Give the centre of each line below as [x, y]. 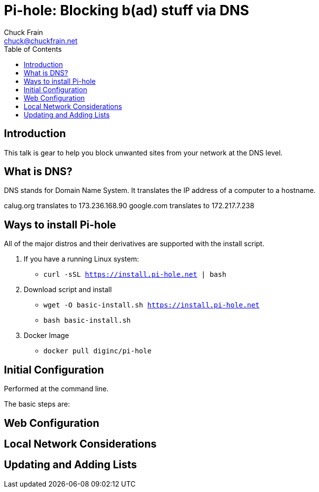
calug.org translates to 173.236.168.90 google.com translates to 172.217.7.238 [129, 206]
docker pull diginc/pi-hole [98, 351]
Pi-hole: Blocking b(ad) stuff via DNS [127, 10]
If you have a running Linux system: [81, 259]
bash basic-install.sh [87, 321]
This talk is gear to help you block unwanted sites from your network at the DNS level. [143, 152]
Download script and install [68, 290]
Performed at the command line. [56, 389]
